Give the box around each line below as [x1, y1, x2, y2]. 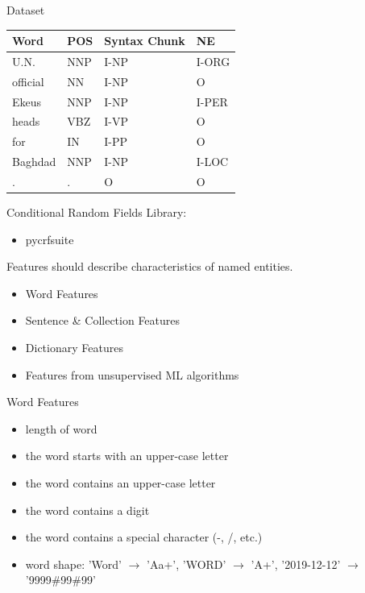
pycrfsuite [25, 230, 74, 247]
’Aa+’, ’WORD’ [147, 555, 226, 572]
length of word [25, 420, 97, 437]
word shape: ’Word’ [25, 555, 122, 572]
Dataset [6, 2, 45, 18]
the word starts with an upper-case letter [25, 447, 229, 464]
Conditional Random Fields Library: [6, 204, 187, 221]
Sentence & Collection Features [25, 312, 180, 329]
